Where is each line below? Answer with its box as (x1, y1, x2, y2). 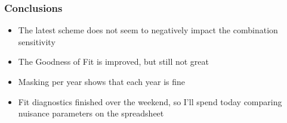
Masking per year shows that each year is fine (18, 75, 186, 87)
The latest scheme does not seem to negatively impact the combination (18, 24, 278, 36)
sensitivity (18, 35, 55, 48)
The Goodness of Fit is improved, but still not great (18, 55, 209, 68)
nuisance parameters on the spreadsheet (18, 107, 164, 119)
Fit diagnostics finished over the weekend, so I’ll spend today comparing (18, 95, 282, 108)
